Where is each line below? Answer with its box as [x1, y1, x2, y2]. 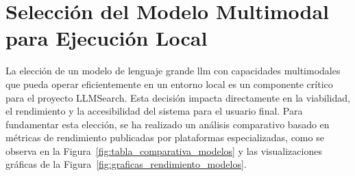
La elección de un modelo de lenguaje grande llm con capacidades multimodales [5, 63, 341, 78]
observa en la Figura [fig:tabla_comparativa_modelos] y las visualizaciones [5, 143, 322, 158]
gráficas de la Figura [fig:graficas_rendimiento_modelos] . [5, 157, 247, 171]
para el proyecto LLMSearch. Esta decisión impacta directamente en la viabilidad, [5, 90, 350, 104]
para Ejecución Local [5, 24, 208, 52]
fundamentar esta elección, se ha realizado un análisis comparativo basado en [5, 117, 330, 131]
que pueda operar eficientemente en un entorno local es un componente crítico [5, 76, 333, 91]
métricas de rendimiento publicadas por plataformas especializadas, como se [5, 130, 324, 145]
